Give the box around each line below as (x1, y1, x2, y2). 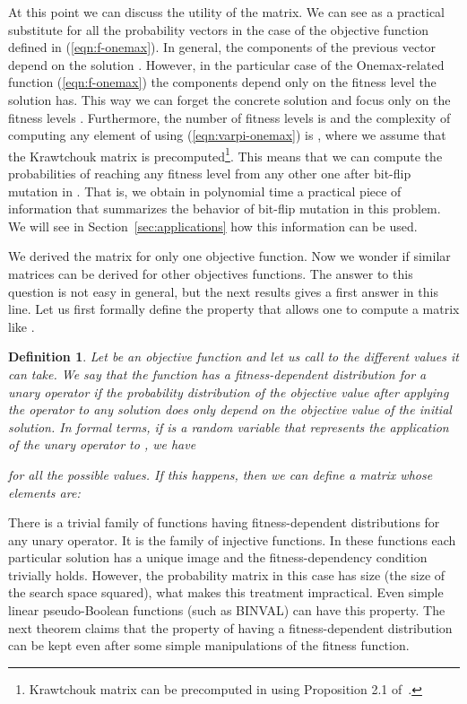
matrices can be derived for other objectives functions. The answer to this (8, 264, 413, 282)
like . (8, 317, 35, 335)
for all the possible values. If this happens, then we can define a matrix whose (8, 465, 433, 483)
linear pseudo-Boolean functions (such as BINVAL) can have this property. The (8, 601, 445, 620)
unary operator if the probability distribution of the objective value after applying (8, 382, 449, 401)
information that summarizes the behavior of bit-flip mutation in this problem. (8, 199, 441, 218)
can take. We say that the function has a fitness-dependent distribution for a (8, 364, 427, 383)
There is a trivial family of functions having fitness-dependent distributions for (8, 513, 440, 532)
